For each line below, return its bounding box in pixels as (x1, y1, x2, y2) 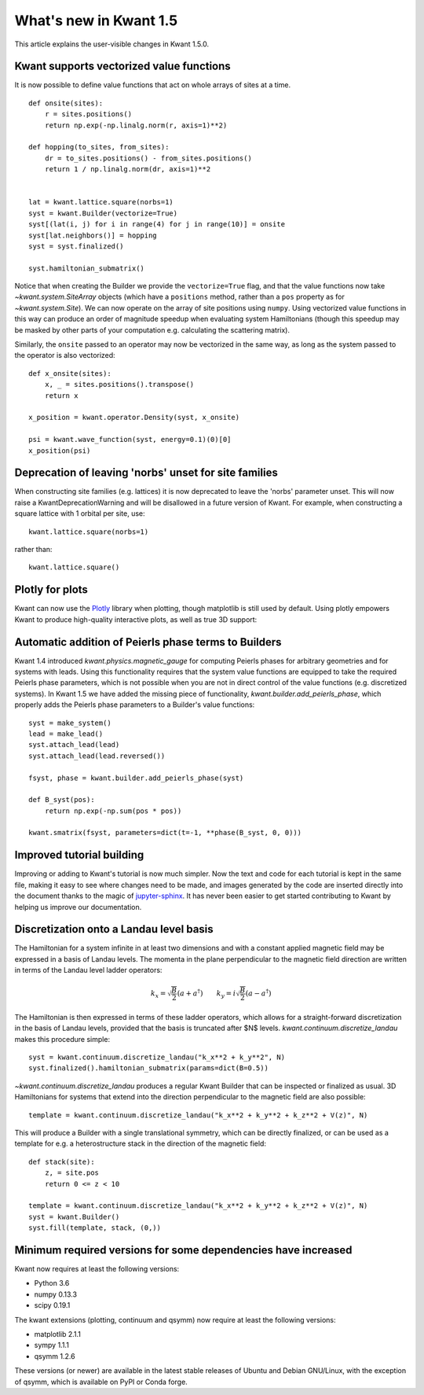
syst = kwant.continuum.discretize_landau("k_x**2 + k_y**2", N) (28, 1053, 286, 1062)
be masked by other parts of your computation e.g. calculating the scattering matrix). (14, 325, 291, 334)
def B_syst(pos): (28, 795, 95, 804)
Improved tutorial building (14, 848, 144, 862)
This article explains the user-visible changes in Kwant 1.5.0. (14, 39, 210, 49)
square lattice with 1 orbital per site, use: (14, 509, 145, 518)
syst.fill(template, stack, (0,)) (28, 1224, 161, 1232)
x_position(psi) (28, 446, 91, 455)
